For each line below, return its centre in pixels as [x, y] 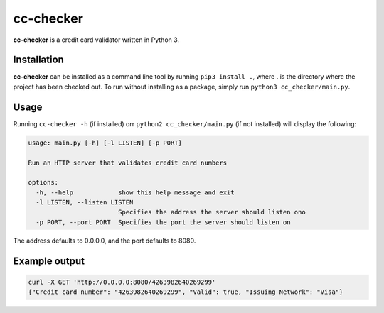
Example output [49, 261]
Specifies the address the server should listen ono [212, 212]
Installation [38, 60]
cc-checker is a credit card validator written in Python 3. [96, 40]
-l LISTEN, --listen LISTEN [85, 203]
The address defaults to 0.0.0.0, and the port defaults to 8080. [105, 241]
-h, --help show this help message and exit [135, 192]
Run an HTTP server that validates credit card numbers [128, 163]
